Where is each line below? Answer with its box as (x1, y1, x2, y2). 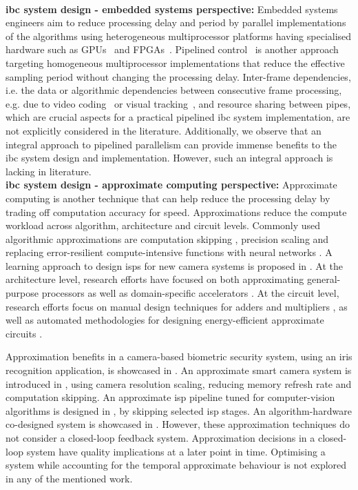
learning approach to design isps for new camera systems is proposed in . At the (6, 258, 344, 273)
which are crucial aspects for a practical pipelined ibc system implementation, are (6, 110, 350, 124)
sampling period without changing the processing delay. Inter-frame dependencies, (6, 69, 351, 84)
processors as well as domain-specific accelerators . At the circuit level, (41, 286, 339, 300)
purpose (6, 286, 39, 300)
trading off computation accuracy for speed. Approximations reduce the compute (6, 204, 347, 219)
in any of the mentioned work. (6, 471, 133, 485)
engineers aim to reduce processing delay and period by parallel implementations (6, 15, 346, 30)
